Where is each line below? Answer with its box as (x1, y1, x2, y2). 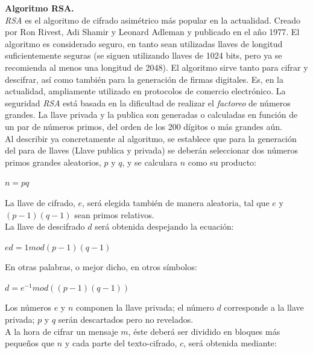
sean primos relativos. (74, 208, 154, 221)
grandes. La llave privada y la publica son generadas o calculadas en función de (5, 108, 298, 121)
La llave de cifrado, (5, 196, 75, 209)
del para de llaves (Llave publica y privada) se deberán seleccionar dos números (5, 144, 299, 157)
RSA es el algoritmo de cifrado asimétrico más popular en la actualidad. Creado (5, 13, 301, 26)
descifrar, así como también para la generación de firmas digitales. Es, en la (5, 73, 283, 85)
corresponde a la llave (224, 301, 304, 314)
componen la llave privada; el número (75, 301, 214, 314)
